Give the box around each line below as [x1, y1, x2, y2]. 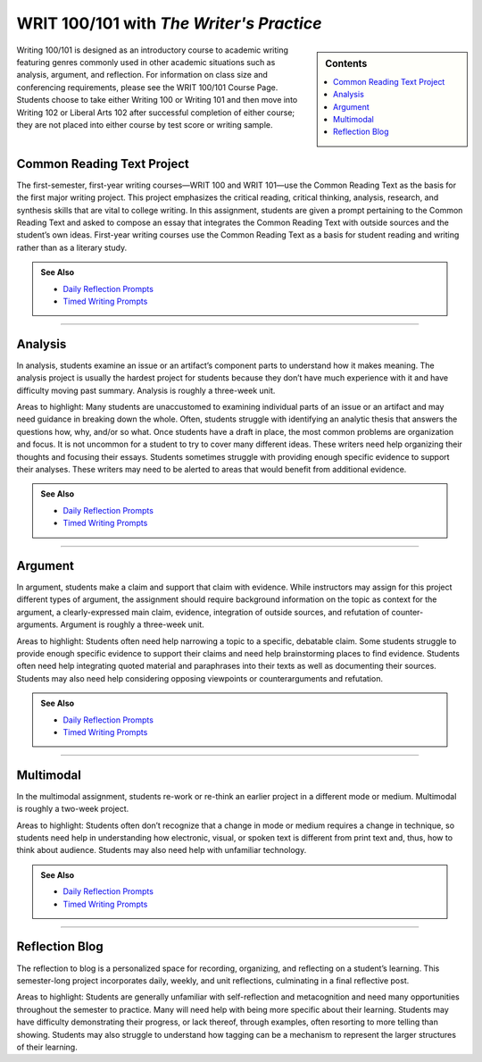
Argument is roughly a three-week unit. [60, 619, 204, 630]
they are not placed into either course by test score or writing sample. [16, 119, 273, 130]
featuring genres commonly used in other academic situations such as [16, 56, 276, 67]
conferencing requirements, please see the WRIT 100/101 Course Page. [16, 81, 278, 93]
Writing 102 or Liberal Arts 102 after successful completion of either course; [16, 107, 295, 118]
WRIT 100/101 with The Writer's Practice [16, 13, 322, 33]
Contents [325, 57, 368, 70]
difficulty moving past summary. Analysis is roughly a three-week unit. [16, 385, 276, 396]
